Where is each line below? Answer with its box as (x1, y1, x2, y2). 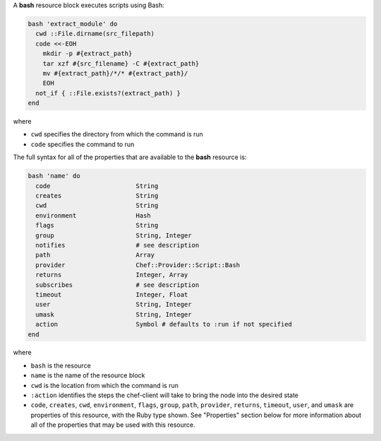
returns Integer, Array (35, 271, 188, 279)
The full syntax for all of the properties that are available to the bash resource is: (13, 153, 247, 162)
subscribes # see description (35, 281, 200, 289)
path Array (35, 251, 155, 259)
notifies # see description (35, 241, 200, 249)
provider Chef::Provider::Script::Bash (35, 261, 241, 269)
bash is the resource (30, 361, 91, 370)
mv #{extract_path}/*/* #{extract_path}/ (42, 69, 188, 77)
